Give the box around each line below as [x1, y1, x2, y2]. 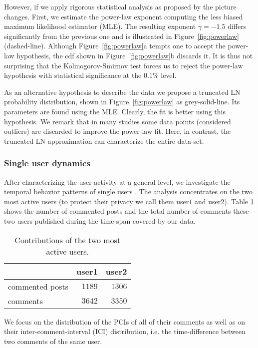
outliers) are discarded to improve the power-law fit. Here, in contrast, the [4, 126, 231, 136]
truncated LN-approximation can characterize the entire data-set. [4, 135, 204, 146]
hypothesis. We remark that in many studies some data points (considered [4, 116, 231, 126]
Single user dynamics [4, 157, 90, 169]
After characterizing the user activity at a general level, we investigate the [4, 176, 231, 187]
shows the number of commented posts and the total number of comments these [4, 206, 249, 216]
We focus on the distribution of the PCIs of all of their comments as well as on [4, 316, 245, 327]
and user [194, 196, 221, 206]
